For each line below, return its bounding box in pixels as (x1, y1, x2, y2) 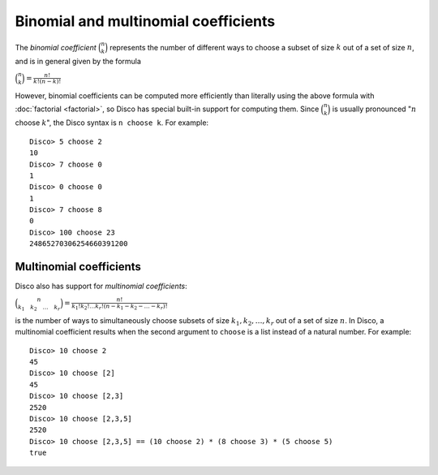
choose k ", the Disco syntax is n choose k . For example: (15, 118, 209, 127)
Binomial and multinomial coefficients (15, 12, 276, 30)
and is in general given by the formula (15, 56, 142, 66)
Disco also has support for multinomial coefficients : (15, 281, 188, 291)
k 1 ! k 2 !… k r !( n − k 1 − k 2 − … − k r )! (71, 302, 168, 311)
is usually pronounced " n (332, 104, 417, 114)
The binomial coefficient (15, 42, 97, 52)
